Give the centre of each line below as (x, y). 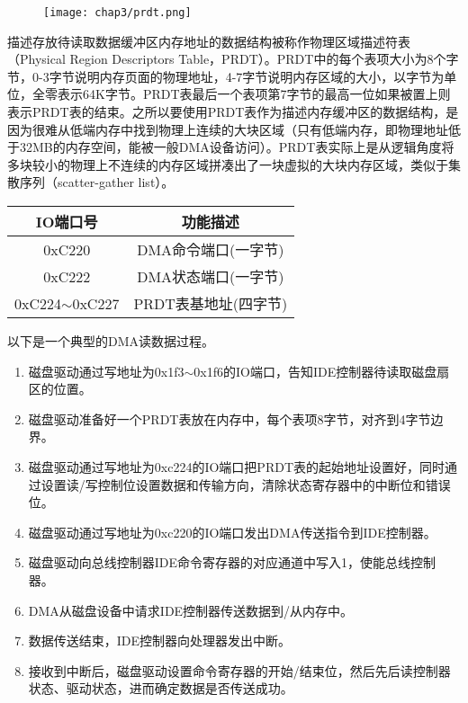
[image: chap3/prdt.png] (117, 13)
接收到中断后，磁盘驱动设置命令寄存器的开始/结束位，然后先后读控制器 (239, 670)
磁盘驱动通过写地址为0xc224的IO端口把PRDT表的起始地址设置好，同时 (236, 466)
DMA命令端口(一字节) (211, 249)
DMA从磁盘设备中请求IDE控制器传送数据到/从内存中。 (191, 610)
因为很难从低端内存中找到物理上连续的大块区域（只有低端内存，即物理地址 (228, 129)
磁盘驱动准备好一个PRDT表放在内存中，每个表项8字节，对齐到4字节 (229, 418)
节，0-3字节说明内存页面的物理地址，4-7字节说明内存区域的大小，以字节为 (226, 76)
